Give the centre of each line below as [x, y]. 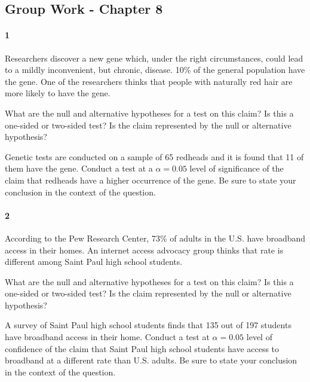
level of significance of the [237, 168]
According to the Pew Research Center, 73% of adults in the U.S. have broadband [155, 238]
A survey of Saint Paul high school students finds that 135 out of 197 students [148, 325]
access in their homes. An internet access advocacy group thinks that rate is [144, 250]
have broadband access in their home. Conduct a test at [107, 337]
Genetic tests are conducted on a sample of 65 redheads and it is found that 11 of [154, 156]
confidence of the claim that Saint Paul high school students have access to [142, 348]
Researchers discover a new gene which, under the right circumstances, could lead [154, 58]
